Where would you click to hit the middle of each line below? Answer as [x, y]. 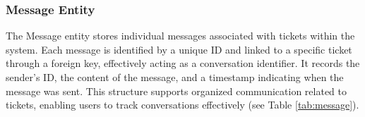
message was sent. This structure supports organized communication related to [176, 91]
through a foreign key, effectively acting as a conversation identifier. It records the [183, 63]
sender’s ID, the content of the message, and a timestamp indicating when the [175, 77]
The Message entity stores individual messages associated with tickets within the [180, 36]
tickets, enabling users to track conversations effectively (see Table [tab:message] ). [182, 105]
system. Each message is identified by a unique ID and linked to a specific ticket [179, 49]
